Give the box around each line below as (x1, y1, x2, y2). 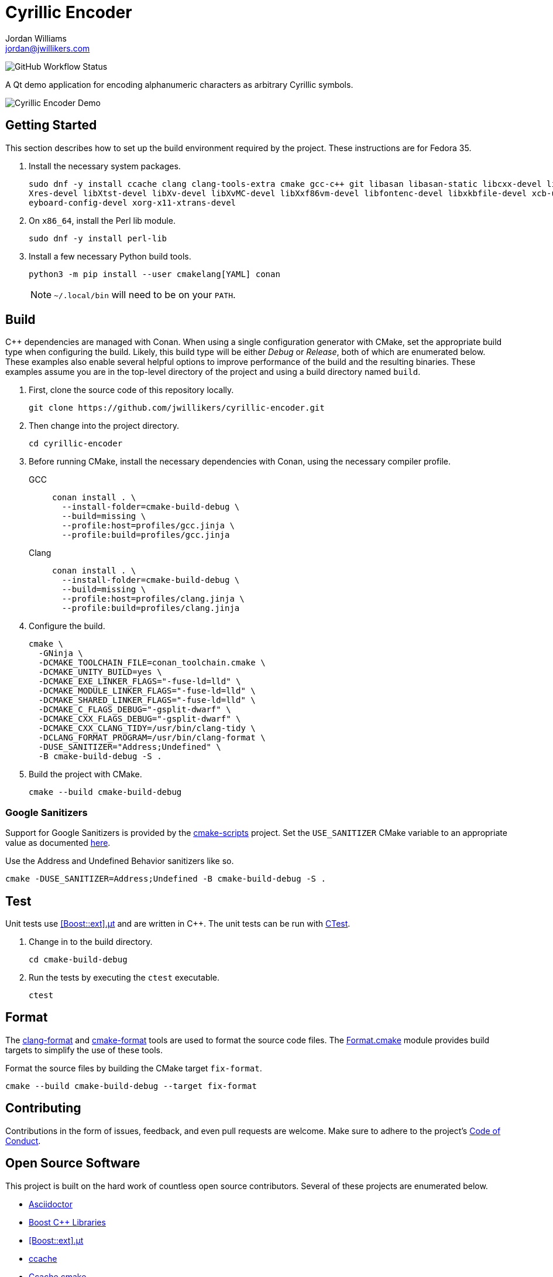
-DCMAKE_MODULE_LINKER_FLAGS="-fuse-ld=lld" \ (38, 686, 256, 696)
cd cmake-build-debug (29, 955, 128, 965)
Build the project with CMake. (29, 769, 142, 780)
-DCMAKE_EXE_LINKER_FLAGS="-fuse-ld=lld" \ (38, 677, 241, 687)
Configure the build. (29, 621, 105, 631)
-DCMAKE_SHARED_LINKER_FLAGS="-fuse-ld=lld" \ (38, 695, 256, 705)
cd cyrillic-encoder (29, 439, 123, 449)
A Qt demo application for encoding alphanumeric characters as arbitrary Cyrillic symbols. (5, 79, 353, 90)
